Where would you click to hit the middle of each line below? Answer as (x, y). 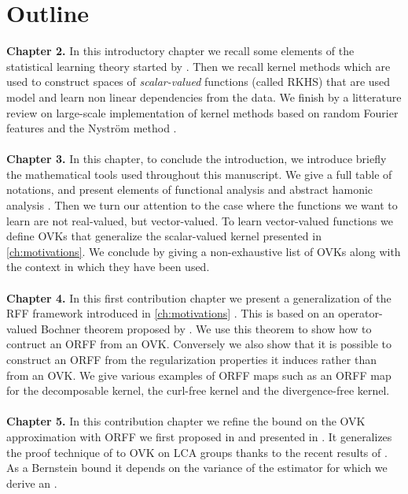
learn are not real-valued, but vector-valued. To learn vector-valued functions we (200, 220)
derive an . (32, 483)
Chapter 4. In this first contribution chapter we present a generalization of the (199, 297)
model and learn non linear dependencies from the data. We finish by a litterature (204, 97)
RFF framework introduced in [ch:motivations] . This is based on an (171, 313)
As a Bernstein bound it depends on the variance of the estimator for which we (197, 468)
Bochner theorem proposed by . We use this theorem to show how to (206, 328)
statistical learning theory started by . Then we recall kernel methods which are (198, 66)
